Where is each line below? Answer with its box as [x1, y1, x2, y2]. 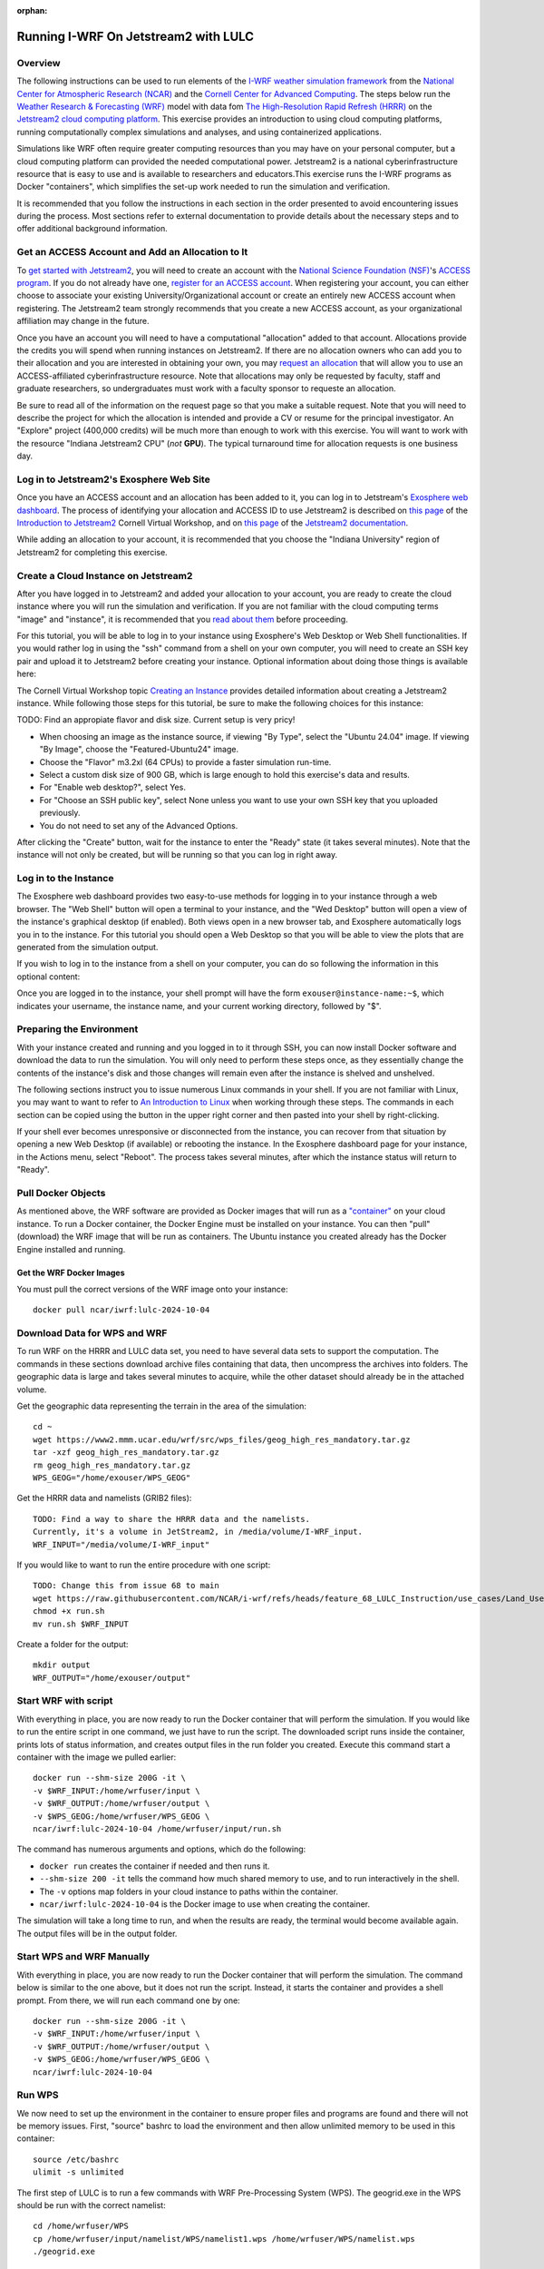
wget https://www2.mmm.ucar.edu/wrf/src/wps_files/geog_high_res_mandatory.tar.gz [33, 1434, 411, 1445]
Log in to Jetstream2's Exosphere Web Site [16, 473, 210, 486]
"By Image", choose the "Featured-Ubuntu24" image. [39, 744, 239, 755]
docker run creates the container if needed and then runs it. [39, 1861, 270, 1871]
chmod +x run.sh [33, 1606, 105, 1616]
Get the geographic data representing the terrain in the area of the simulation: [16, 1400, 307, 1411]
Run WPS [16, 2088, 59, 2101]
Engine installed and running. [16, 1243, 126, 1254]
